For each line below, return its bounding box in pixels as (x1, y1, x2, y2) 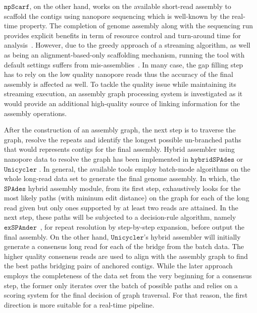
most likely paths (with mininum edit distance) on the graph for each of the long (4, 192, 250, 203)
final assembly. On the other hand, (4, 231, 109, 242)
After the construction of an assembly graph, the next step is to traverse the (4, 125, 236, 135)
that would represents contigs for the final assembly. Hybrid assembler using (4, 144, 235, 154)
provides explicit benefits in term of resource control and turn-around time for (4, 30, 241, 40)
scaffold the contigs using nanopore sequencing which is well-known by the (4, 10, 230, 21)
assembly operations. (4, 108, 67, 118)
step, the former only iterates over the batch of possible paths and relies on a (4, 280, 238, 290)
